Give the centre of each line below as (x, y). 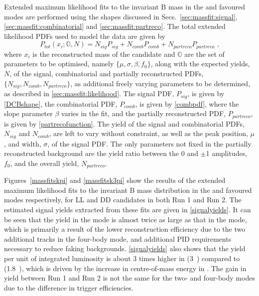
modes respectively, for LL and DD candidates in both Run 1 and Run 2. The (123, 200)
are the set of (204, 54)
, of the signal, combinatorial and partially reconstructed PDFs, (107, 74)
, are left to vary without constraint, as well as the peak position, (148, 133)
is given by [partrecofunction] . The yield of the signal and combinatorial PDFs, (124, 123)
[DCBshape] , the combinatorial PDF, (61, 103)
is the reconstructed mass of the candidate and (104, 54)
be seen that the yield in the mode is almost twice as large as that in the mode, (126, 219)
